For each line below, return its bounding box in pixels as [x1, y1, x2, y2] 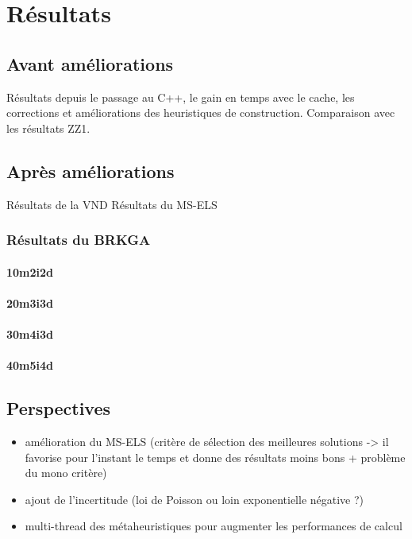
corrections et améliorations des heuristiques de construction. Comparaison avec [6, 104, 395, 121]
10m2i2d [6, 263, 54, 280]
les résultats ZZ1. [6, 119, 90, 136]
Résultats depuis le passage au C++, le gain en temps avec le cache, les [6, 88, 355, 105]
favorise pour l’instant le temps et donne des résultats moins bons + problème [25, 448, 406, 465]
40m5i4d [6, 357, 54, 374]
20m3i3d [6, 294, 54, 311]
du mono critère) [25, 464, 107, 481]
